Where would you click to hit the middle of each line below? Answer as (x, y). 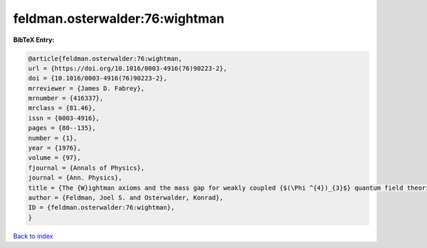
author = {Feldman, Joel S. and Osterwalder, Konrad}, (126, 198)
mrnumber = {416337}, (66, 98)
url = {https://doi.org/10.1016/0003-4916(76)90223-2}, (128, 68)
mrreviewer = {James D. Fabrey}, (86, 88)
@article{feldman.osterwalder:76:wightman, (105, 58)
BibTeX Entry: (34, 40)
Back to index (33, 236)
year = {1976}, (54, 148)
